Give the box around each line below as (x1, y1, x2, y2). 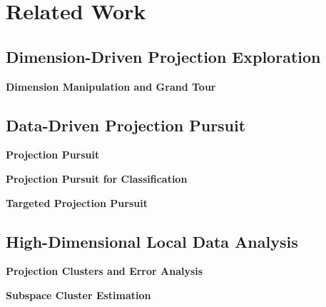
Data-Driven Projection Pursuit (6, 114, 246, 136)
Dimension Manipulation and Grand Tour (6, 79, 216, 94)
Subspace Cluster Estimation (6, 287, 151, 302)
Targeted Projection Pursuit (6, 195, 148, 210)
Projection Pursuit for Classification (6, 171, 188, 186)
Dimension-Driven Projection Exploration (6, 45, 321, 67)
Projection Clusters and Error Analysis (6, 263, 203, 278)
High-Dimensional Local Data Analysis (6, 230, 298, 252)
